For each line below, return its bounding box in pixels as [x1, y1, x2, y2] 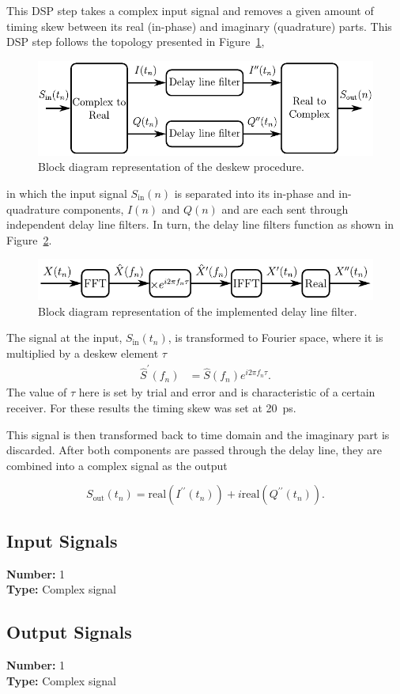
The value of [6, 384, 67, 400]
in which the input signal [6, 184, 127, 201]
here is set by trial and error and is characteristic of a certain [78, 384, 375, 400]
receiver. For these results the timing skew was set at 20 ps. [6, 399, 296, 415]
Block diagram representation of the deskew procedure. [38, 158, 304, 175]
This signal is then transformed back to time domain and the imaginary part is [6, 426, 390, 442]
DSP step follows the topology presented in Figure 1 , [6, 33, 265, 50]
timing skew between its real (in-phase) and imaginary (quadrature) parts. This [6, 17, 392, 34]
